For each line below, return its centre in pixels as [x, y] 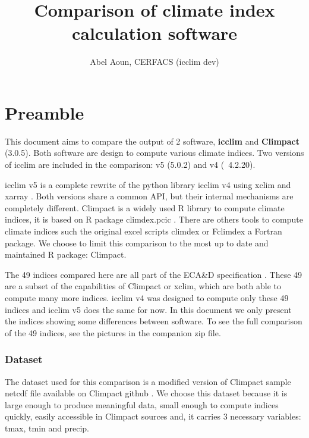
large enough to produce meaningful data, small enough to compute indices [142, 404]
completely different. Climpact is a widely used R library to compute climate [145, 207]
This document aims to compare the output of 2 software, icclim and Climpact [152, 141]
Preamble [45, 112]
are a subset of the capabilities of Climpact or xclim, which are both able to [143, 286]
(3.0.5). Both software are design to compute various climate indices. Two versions [154, 153]
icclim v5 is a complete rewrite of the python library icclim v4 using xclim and [148, 184]
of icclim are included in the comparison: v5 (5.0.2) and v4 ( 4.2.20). [130, 165]
